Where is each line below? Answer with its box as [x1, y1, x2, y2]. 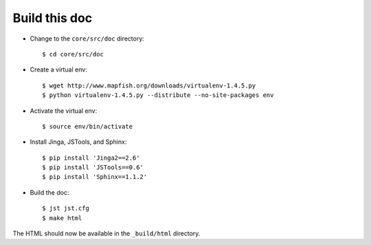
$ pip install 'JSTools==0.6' [42, 164, 144, 171]
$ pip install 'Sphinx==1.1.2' [42, 173, 148, 181]
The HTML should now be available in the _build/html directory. [12, 229, 201, 237]
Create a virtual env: [30, 65, 87, 74]
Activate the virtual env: [30, 107, 98, 115]
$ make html [42, 214, 82, 222]
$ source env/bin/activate [42, 122, 133, 130]
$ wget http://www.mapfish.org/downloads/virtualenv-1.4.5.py [42, 81, 256, 89]
